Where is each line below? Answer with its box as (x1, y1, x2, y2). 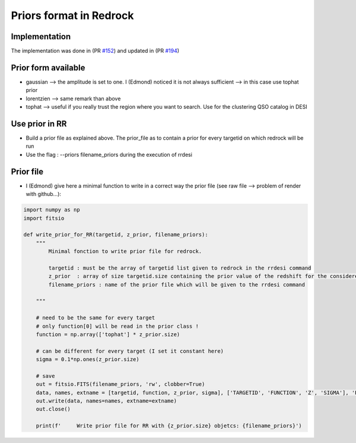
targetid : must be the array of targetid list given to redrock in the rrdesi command (48, 264, 311, 271)
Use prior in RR (11, 119, 67, 129)
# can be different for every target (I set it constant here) (36, 347, 224, 355)
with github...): (26, 191, 62, 198)
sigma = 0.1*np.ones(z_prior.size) (36, 356, 139, 363)
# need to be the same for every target (36, 315, 155, 321)
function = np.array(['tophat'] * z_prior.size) (36, 331, 180, 338)
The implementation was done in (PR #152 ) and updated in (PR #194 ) (11, 48, 180, 55)
